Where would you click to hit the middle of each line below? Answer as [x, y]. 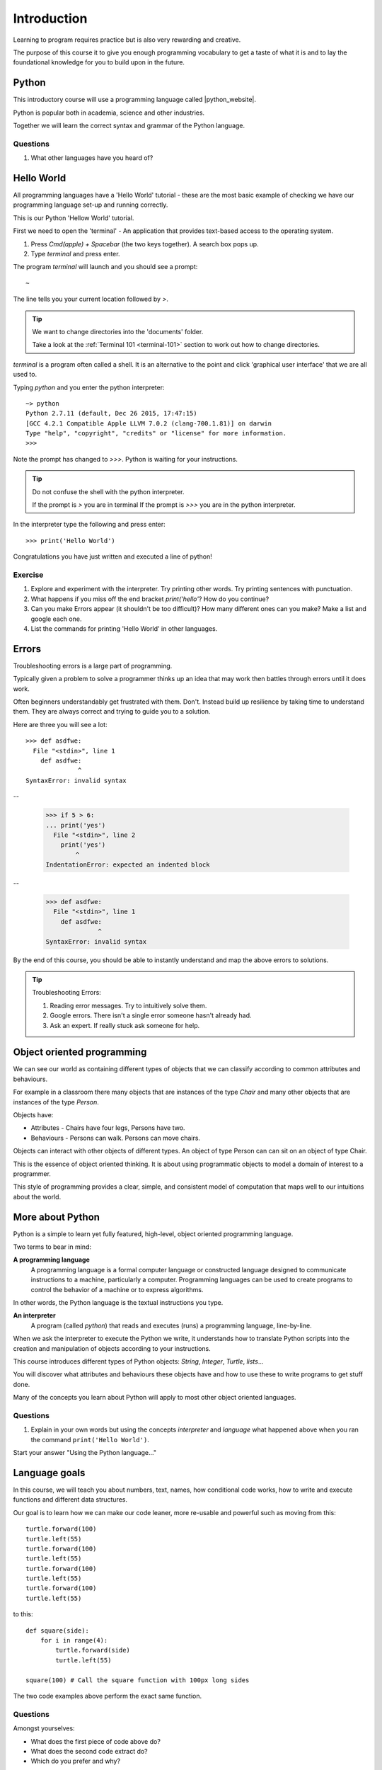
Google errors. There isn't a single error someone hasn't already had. [151, 1015]
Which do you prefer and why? [75, 1761]
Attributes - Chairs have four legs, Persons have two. [108, 1128]
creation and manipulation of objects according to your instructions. [112, 1348]
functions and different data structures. [70, 1500]
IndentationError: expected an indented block [128, 865]
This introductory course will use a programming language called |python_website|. [135, 100]
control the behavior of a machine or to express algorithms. [117, 1289]
